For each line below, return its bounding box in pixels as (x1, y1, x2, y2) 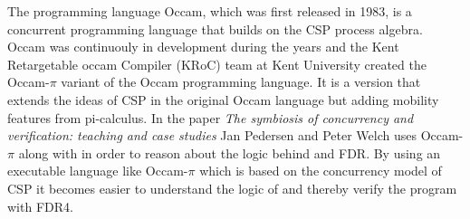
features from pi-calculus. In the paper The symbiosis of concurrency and (7, 108, 414, 127)
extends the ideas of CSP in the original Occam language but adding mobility (7, 90, 439, 109)
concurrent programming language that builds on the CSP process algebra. (7, 19, 423, 38)
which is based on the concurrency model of (199, 161, 442, 180)
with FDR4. (7, 196, 73, 215)
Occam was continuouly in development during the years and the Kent (7, 37, 399, 56)
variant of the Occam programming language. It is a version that (61, 72, 421, 91)
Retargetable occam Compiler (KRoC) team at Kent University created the (7, 54, 427, 73)
